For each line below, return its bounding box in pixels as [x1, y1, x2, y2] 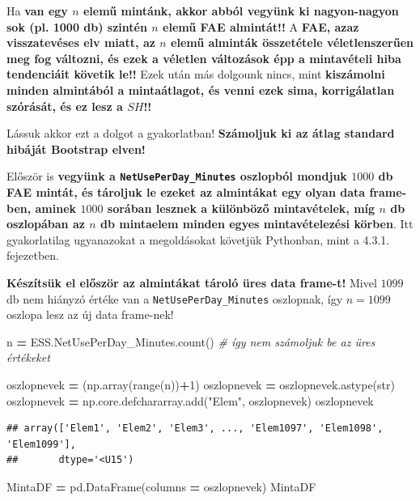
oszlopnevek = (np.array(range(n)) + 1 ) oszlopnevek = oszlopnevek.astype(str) [6, 376, 395, 393]
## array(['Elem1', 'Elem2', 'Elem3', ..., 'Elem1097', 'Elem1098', [6, 422, 384, 435]
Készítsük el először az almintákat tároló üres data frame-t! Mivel [6, 274, 377, 291]
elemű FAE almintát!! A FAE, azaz [163, 18, 359, 35]
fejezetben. [6, 247, 59, 264]
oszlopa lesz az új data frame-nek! [6, 306, 174, 323]
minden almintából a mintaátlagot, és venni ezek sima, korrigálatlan [6, 81, 395, 98]
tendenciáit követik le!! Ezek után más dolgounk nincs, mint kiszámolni [6, 66, 385, 83]
